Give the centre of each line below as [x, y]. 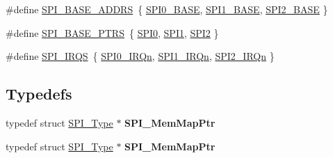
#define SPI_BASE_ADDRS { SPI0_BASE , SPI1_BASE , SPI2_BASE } [167, 9]
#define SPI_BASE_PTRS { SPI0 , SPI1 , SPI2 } [112, 32]
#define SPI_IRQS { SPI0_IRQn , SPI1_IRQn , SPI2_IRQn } [140, 56]
